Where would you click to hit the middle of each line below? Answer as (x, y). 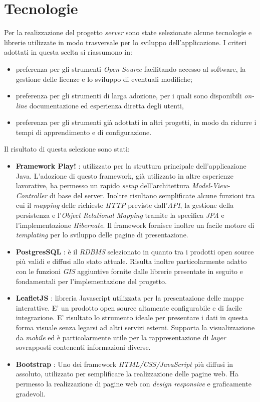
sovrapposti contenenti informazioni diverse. (83, 347)
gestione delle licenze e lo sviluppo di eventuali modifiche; (104, 79)
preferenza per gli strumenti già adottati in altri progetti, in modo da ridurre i (136, 122)
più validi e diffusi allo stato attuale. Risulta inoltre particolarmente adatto (131, 261)
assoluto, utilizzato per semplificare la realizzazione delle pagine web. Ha (127, 374)
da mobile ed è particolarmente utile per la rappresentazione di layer (121, 337)
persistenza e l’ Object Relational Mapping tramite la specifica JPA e (120, 215)
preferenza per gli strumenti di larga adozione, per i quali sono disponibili (129, 96)
